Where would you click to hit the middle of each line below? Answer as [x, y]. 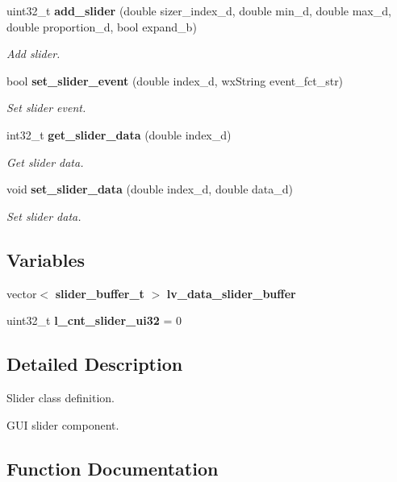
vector [22, 293]
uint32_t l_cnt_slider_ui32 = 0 [94, 320]
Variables [46, 259]
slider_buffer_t [100, 293]
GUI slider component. [63, 424]
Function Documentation [113, 468]
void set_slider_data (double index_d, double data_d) [150, 189]
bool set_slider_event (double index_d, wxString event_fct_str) [175, 80]
